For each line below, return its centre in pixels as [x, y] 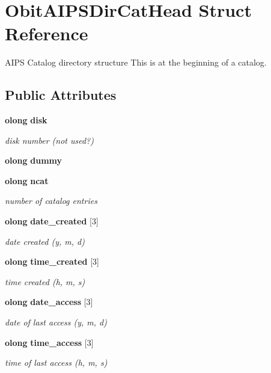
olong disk [26, 120]
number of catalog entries [51, 201]
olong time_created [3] [52, 261]
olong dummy [34, 160]
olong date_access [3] [49, 302]
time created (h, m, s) [45, 281]
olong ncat [27, 180]
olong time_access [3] [49, 342]
